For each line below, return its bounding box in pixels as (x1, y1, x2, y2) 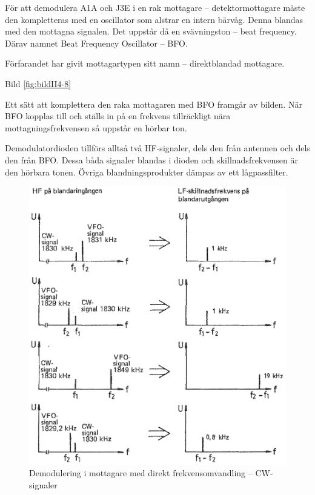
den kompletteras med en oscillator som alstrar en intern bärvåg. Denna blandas (5, 13, 303, 25)
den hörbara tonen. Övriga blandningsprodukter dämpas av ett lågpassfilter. (5, 165, 288, 178)
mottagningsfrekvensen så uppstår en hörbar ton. (5, 121, 187, 134)
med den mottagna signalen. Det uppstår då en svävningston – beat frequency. (5, 25, 297, 38)
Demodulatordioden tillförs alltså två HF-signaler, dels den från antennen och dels (5, 142, 310, 154)
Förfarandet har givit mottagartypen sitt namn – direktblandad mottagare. (5, 57, 285, 70)
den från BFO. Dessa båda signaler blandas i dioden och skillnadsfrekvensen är (5, 153, 298, 166)
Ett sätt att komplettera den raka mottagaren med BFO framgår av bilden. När (5, 97, 302, 110)
